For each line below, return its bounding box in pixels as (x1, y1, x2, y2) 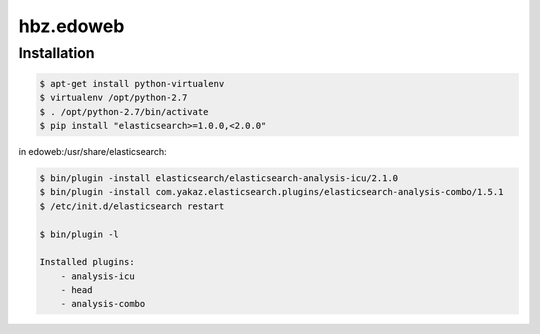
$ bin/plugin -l (39, 228, 120, 240)
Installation (18, 44, 95, 62)
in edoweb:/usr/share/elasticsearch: (18, 145, 167, 157)
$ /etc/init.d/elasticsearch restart (39, 200, 225, 212)
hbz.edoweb (18, 15, 125, 37)
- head (60, 285, 93, 296)
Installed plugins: (39, 256, 135, 268)
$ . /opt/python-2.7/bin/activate (39, 106, 209, 117)
